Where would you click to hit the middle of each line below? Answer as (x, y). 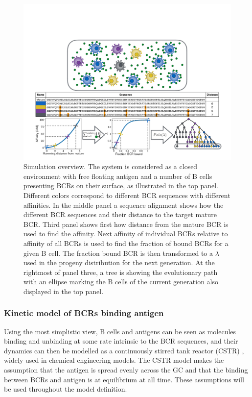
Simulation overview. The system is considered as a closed (111, 166)
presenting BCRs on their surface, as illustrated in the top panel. (121, 186)
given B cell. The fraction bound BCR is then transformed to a (118, 253)
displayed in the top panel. (64, 291)
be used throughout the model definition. (66, 389)
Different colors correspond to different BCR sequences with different (127, 195)
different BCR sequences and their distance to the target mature (120, 214)
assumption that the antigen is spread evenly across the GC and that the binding (126, 370)
